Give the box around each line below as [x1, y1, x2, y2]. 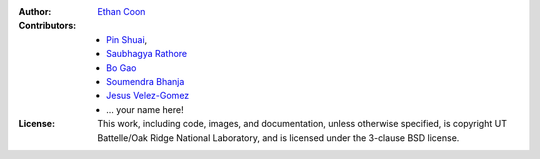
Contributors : [18, 20, 77, 32]
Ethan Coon [97, 6, 146, 17]
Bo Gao [106, 61, 137, 74]
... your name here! [106, 103, 184, 115]
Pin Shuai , [106, 33, 148, 45]
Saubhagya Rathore [106, 48, 188, 60]
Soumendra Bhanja [106, 75, 185, 87]
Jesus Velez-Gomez [106, 90, 190, 102]
